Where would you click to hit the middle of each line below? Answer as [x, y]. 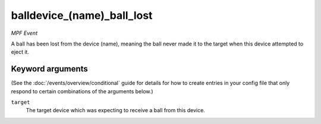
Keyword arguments [50, 69]
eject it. [20, 52]
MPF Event [24, 33]
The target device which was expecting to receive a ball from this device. [115, 110]
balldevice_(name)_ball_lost [82, 15]
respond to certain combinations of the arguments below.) [82, 91]
